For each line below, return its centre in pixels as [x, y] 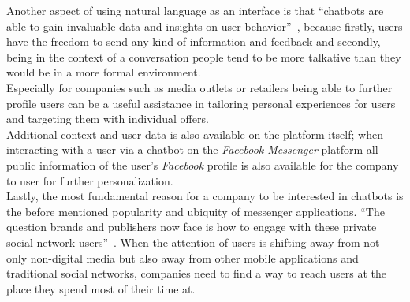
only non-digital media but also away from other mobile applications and [183, 257]
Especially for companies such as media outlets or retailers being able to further [199, 87]
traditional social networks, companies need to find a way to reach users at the [196, 273]
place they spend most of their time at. [101, 288]
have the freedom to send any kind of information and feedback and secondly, [194, 41]
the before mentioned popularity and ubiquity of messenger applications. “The [196, 211]
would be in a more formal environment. [104, 72]
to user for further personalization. [90, 180]
